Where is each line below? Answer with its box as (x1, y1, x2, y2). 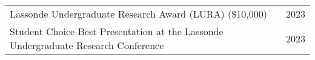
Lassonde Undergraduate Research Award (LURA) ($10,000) (10, 7, 267, 21)
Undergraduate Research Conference (10, 38, 164, 52)
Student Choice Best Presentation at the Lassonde (10, 24, 224, 38)
